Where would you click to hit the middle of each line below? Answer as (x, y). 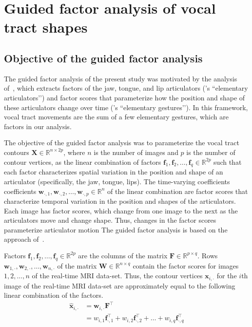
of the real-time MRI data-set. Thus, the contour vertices (117, 276)
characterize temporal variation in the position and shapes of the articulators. (120, 201)
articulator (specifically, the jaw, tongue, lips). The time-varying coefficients (117, 181)
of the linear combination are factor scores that (178, 191)
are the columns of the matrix (123, 255)
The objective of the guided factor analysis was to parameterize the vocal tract (122, 143)
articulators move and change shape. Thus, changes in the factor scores (110, 220)
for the (227, 276)
